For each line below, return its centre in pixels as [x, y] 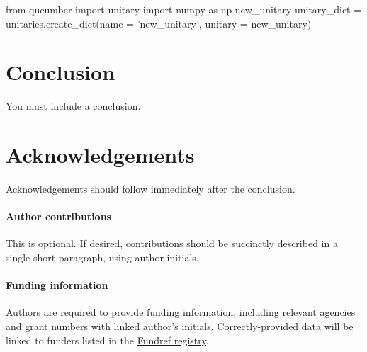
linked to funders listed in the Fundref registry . [107, 340]
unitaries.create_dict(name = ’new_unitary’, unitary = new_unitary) [159, 23]
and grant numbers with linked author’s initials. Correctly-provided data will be [180, 326]
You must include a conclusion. [73, 106]
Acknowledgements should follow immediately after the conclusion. [151, 189]
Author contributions [58, 216]
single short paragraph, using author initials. [102, 257]
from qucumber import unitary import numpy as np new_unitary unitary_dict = [184, 9]
